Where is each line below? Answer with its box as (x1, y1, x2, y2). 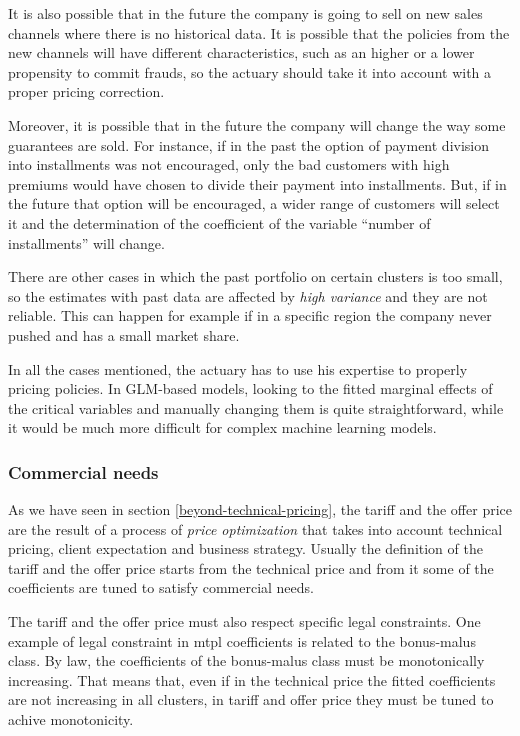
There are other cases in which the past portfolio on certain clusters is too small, (8, 266, 503, 287)
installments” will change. (8, 232, 165, 253)
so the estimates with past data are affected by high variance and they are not (8, 285, 488, 306)
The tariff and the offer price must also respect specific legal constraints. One (8, 611, 481, 632)
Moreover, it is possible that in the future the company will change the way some (8, 114, 506, 135)
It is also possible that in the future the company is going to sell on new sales (8, 3, 483, 23)
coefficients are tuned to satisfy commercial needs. (8, 577, 314, 598)
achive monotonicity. (8, 709, 134, 730)
